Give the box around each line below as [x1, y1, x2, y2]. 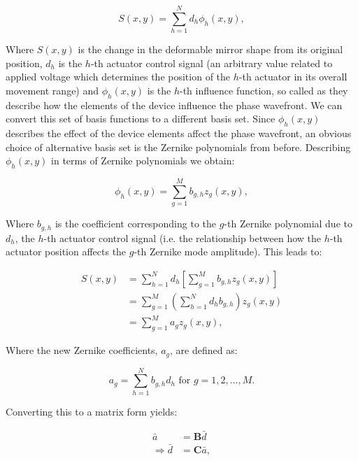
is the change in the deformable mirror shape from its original [78, 42, 343, 57]
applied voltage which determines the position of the [6, 69, 231, 84]
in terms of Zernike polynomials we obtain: [51, 153, 235, 168]
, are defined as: [170, 343, 238, 357]
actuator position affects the [6, 244, 127, 259]
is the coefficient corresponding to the [55, 216, 217, 231]
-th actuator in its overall [238, 69, 348, 84]
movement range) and [6, 83, 99, 97]
